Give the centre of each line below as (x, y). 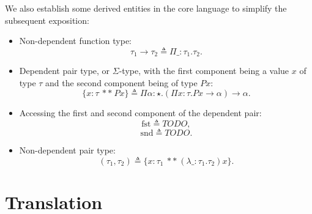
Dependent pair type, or (65, 71)
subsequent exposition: (47, 20)
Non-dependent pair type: (67, 150)
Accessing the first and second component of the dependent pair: (140, 113)
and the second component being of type (121, 82)
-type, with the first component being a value (204, 71)
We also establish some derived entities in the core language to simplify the (146, 8)
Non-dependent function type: (76, 41)
